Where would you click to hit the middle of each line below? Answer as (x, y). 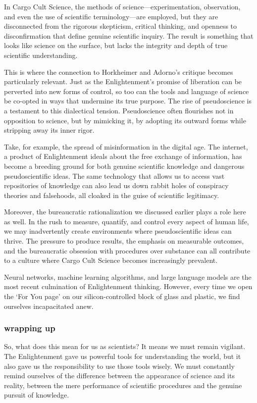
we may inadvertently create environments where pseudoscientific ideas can (118, 231)
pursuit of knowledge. (37, 395)
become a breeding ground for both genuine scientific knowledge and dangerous (124, 166)
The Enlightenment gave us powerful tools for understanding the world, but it (123, 356)
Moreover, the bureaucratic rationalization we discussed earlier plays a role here (125, 212)
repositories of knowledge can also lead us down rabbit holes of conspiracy (116, 185)
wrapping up (30, 328)
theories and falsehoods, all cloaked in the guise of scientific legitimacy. (112, 195)
